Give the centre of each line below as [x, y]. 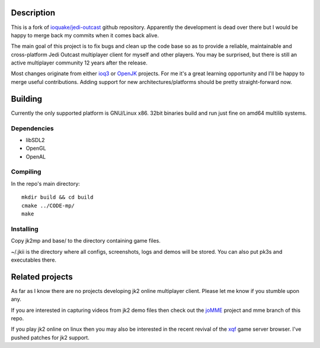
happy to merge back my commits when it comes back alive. [85, 35]
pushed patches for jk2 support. [50, 337]
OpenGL [36, 149]
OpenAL [36, 156]
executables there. [33, 260]
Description [33, 13]
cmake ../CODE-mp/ [48, 205]
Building [27, 99]
